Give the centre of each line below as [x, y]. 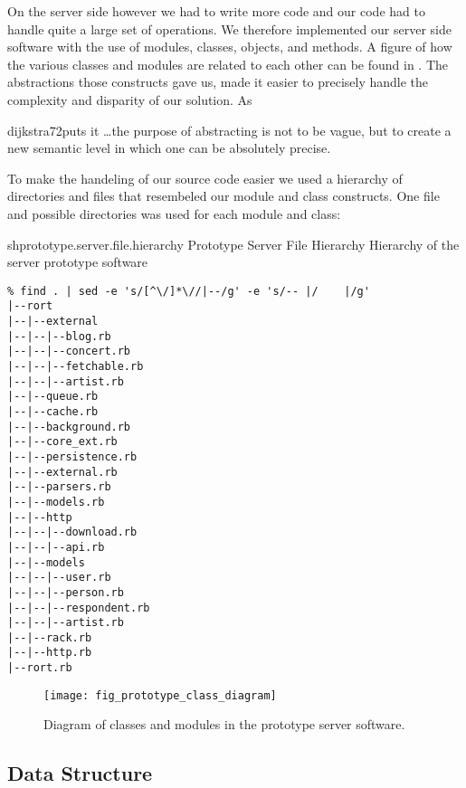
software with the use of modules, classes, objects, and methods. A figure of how [230, 47]
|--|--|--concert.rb [69, 351]
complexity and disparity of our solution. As [130, 99]
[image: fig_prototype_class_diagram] [160, 695]
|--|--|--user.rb [59, 578]
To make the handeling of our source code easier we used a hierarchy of [205, 178]
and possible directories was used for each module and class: [174, 213]
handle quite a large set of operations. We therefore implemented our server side [229, 28]
